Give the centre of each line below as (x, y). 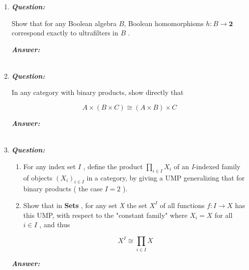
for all (224, 215)
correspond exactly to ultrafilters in (65, 33)
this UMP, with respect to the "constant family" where (105, 215)
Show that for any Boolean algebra (64, 23)
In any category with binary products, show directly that (97, 92)
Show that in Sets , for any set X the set (85, 205)
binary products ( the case (63, 189)
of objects (38, 177)
